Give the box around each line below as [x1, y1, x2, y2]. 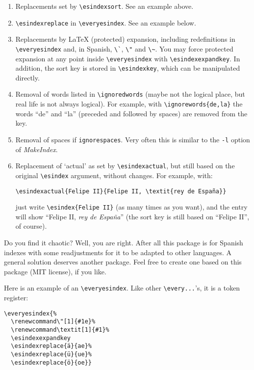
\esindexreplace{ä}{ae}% [11, 343, 92, 350]
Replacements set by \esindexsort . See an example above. [15, 1, 194, 11]
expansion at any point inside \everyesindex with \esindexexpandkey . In [15, 53, 240, 63]
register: [4, 292, 28, 303]
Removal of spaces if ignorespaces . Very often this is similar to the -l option [15, 134, 250, 144]
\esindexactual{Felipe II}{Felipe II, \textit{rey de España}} [15, 187, 227, 195]
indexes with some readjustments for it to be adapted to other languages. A [4, 247, 232, 257]
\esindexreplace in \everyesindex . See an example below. [15, 17, 196, 27]
